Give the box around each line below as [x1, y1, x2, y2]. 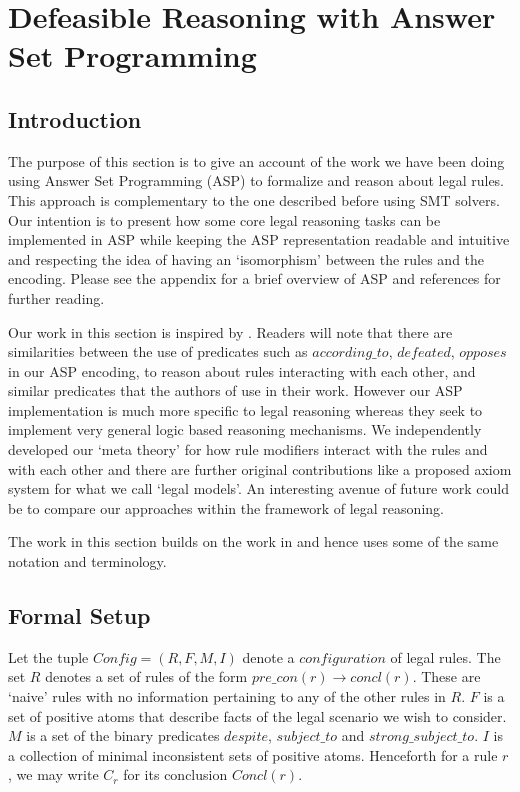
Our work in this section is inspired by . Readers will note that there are [8, 321, 453, 342]
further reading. [8, 287, 105, 308]
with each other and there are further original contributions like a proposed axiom [8, 458, 512, 479]
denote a [242, 646, 295, 667]
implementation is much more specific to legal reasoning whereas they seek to [8, 399, 483, 420]
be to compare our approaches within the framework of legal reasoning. [8, 497, 444, 518]
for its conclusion [123, 764, 228, 785]
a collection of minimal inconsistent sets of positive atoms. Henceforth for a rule [8, 744, 498, 765]
